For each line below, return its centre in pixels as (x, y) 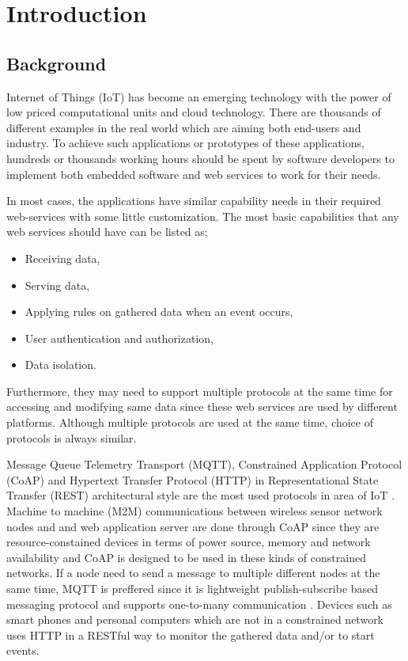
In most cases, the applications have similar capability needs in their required (194, 201)
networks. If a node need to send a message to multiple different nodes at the (193, 573)
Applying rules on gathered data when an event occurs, (159, 312)
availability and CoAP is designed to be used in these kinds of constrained (186, 557)
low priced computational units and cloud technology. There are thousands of (194, 112)
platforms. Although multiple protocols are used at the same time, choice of (190, 422)
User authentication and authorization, (119, 338)
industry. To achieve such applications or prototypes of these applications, (185, 143)
